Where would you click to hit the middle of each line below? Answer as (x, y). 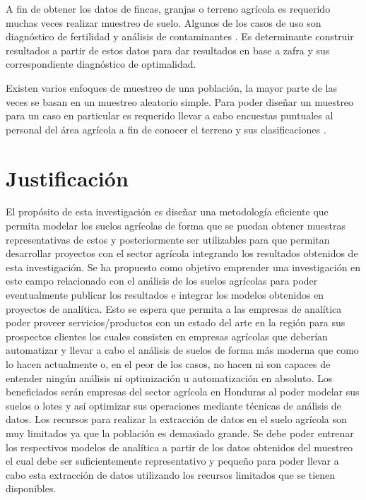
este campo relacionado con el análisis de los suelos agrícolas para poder (162, 281)
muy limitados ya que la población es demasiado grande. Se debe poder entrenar (180, 433)
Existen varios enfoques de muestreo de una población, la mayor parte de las (171, 87)
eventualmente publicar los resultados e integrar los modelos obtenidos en (165, 295)
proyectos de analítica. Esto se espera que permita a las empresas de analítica (174, 308)
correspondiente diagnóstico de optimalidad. (101, 64)
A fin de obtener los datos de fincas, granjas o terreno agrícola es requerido (168, 8)
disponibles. (31, 488)
